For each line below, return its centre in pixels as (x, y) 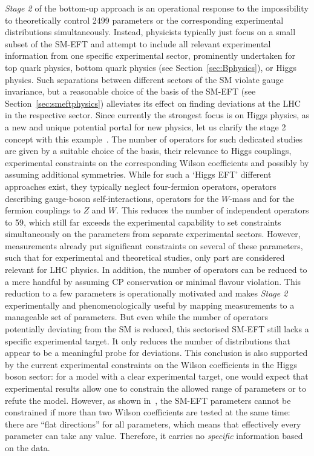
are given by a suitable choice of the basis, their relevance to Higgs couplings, (148, 151)
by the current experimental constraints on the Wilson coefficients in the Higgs (151, 364)
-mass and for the (262, 198)
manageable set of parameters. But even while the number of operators (136, 317)
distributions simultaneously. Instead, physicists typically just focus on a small (150, 32)
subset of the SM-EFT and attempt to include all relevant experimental (138, 43)
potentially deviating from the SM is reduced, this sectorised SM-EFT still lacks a (157, 329)
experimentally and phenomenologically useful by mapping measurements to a (150, 305)
